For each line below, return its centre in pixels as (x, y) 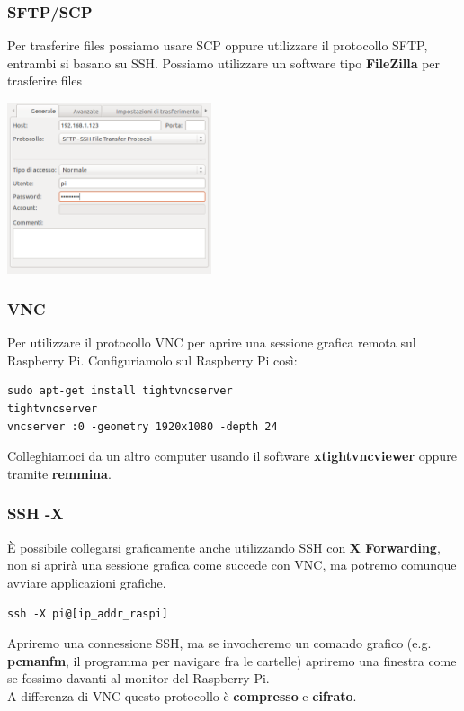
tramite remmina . (59, 473)
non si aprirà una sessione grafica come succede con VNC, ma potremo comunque (232, 565)
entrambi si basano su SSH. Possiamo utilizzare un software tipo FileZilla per (224, 63)
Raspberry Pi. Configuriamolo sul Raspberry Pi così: (152, 360)
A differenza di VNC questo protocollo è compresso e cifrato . (182, 695)
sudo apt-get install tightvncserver (120, 391)
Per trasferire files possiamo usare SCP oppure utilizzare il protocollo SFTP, (218, 45)
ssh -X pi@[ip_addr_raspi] (88, 614)
